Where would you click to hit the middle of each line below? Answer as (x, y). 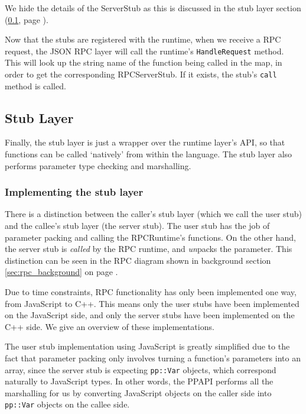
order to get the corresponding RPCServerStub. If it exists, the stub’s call (141, 74)
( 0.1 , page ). (27, 19)
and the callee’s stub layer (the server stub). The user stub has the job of (137, 226)
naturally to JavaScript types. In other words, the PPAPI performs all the (139, 381)
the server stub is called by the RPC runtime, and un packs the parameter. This (149, 249)
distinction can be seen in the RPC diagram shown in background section (138, 260)
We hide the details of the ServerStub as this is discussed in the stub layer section (153, 8)
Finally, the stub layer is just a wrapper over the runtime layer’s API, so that (145, 142)
